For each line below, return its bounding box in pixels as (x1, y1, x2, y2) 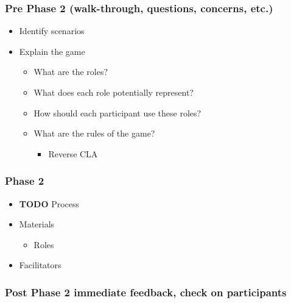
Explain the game (19, 45, 85, 57)
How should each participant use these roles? (33, 106, 202, 119)
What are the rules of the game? (33, 127, 155, 140)
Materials (19, 218, 55, 230)
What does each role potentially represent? (33, 86, 194, 98)
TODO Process (19, 197, 80, 210)
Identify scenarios (19, 24, 85, 37)
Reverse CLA (48, 147, 98, 160)
